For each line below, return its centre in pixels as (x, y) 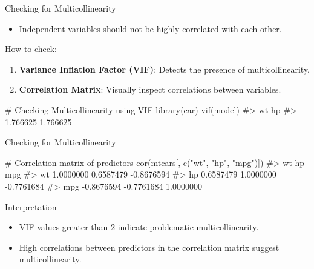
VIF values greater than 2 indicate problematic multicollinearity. (139, 227)
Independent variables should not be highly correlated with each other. (150, 28)
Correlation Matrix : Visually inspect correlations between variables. (150, 89)
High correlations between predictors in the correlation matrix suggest (149, 247)
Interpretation (31, 206)
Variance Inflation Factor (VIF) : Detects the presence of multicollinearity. (164, 69)
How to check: (31, 49)
